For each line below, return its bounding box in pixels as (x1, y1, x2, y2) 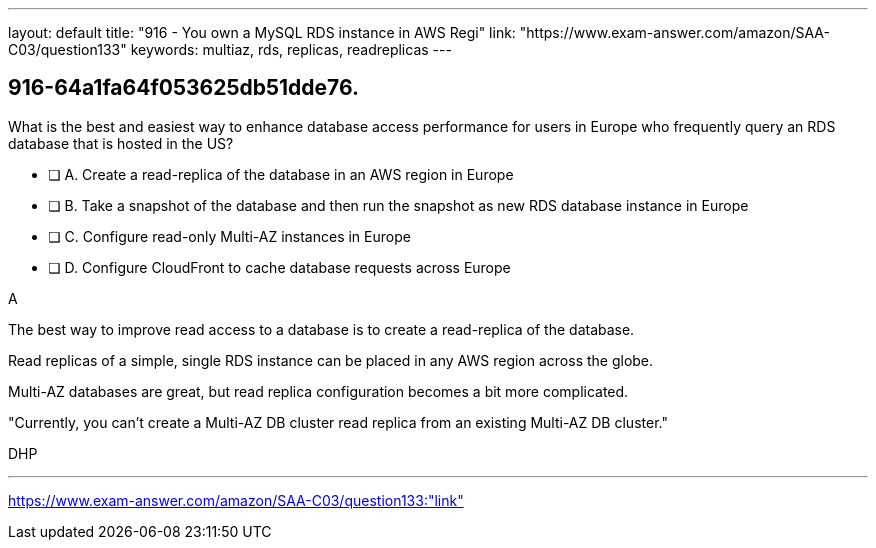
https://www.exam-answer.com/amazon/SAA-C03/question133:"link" (8, 491, 464, 509)
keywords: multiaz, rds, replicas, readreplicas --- (130, 41, 452, 58)
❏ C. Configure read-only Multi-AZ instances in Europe (48, 227, 411, 245)
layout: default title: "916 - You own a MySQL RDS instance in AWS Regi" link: (8, 24, 516, 41)
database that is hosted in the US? (8, 134, 234, 152)
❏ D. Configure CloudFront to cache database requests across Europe (48, 258, 511, 276)
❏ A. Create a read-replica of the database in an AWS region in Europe (48, 165, 514, 183)
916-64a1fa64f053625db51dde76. (8, 75, 359, 101)
